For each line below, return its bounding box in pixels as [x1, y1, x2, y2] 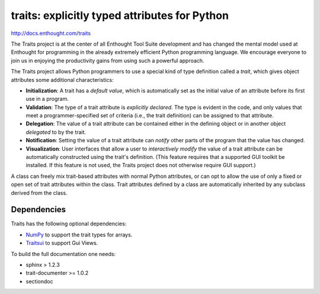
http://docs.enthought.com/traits [11, 30, 91, 37]
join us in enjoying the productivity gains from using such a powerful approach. [11, 57, 204, 64]
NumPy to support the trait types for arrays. [25, 231, 133, 238]
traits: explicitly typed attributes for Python [11, 9, 229, 22]
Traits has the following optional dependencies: [11, 220, 127, 228]
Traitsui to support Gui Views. [25, 239, 98, 247]
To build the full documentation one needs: [11, 250, 116, 257]
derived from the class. [11, 189, 68, 196]
